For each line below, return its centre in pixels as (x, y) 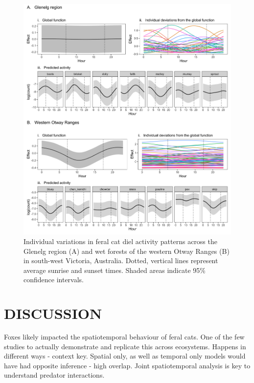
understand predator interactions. (54, 375)
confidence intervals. (54, 280)
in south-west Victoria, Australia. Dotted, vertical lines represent (121, 260)
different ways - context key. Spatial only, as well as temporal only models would (125, 356)
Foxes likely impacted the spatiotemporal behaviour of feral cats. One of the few (124, 337)
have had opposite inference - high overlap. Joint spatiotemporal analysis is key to (127, 365)
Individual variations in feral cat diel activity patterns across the (120, 241)
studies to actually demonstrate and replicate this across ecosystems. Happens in (125, 346)
